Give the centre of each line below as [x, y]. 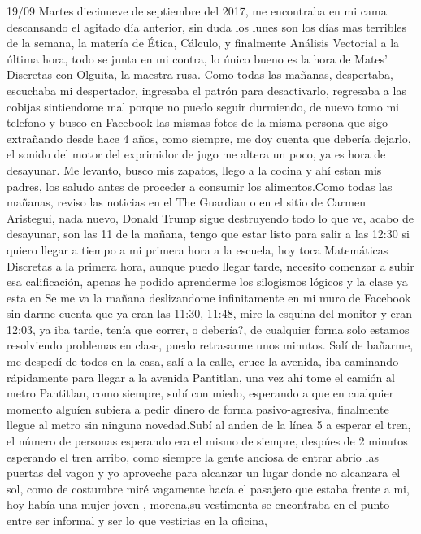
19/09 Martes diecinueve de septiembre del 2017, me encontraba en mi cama [197, 11]
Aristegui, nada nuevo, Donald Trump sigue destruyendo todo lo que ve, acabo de [210, 217]
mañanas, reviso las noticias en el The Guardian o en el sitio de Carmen [186, 202]
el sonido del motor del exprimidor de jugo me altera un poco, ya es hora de [196, 154]
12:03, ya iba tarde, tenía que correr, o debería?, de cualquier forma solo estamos [208, 329]
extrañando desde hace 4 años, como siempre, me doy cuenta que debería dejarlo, [209, 138]
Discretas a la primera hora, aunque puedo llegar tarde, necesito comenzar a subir [210, 265]
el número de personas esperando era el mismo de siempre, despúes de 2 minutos [207, 441]
